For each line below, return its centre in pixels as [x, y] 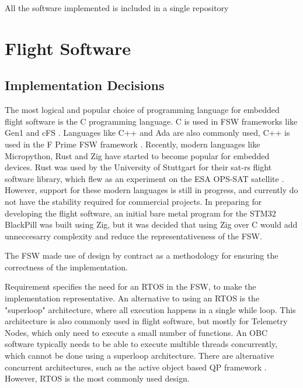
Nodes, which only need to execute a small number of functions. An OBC [136, 332]
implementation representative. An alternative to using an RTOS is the [132, 298]
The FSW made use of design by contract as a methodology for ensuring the [142, 255]
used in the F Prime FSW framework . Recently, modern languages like [133, 144]
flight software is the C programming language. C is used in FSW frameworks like [151, 121]
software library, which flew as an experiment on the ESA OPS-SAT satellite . [144, 178]
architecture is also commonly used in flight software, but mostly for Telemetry [146, 321]
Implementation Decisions [85, 85]
